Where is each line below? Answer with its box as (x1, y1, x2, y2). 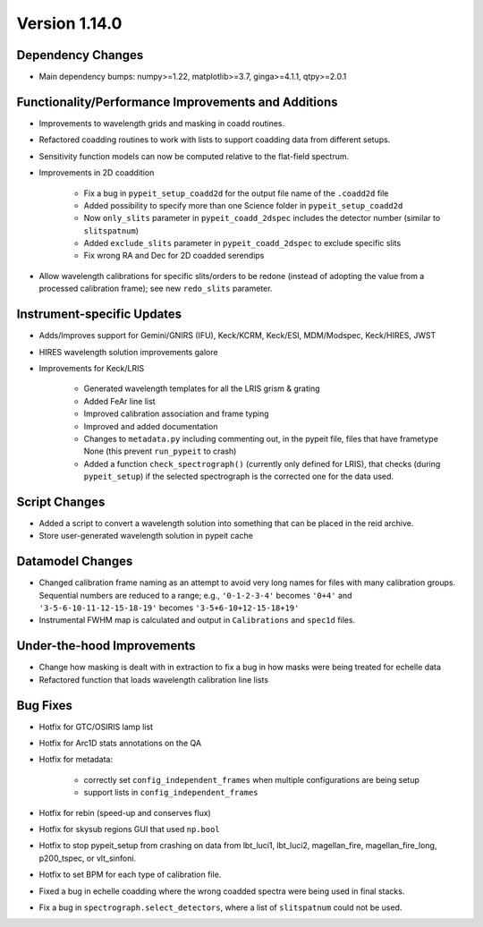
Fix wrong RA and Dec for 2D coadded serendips (83, 251, 265, 261)
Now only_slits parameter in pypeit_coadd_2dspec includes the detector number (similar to (83, 213, 441, 224)
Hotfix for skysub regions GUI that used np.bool (38, 824, 221, 834)
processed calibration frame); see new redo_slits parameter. (38, 283, 273, 294)
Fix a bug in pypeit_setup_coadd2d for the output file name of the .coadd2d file (83, 188, 389, 199)
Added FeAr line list (83, 395, 156, 406)
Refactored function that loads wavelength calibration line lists (38, 674, 268, 685)
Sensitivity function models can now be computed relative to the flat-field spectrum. (38, 150, 350, 161)
